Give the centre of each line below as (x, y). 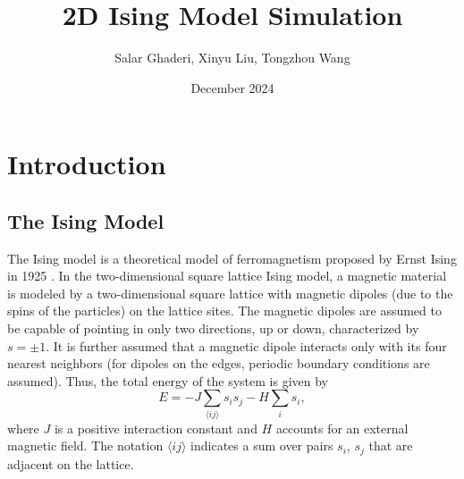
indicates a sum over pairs (262, 445)
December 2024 (232, 87)
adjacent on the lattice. (71, 463)
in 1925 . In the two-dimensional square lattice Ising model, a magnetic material (227, 276)
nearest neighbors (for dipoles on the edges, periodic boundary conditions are (219, 363)
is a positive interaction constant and (156, 428)
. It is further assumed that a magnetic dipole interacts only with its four (246, 345)
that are (391, 445)
